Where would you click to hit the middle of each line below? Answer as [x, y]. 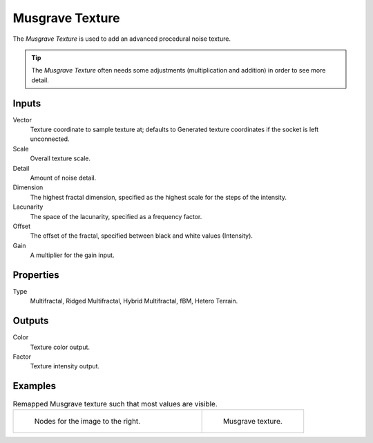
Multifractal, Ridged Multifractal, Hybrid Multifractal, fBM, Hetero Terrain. [134, 301]
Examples [35, 386]
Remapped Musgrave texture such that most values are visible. [115, 404]
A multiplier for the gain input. [72, 255]
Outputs [31, 321]
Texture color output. [60, 347]
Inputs [27, 103]
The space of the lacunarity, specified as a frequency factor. [116, 216]
